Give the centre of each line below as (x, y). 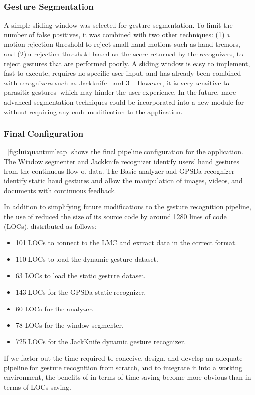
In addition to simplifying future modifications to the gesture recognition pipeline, (127, 207)
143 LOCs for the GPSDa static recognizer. (81, 292)
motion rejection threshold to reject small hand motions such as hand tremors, (122, 44)
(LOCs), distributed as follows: (50, 226)
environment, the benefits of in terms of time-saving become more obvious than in (127, 377)
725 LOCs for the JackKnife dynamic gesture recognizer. (101, 341)
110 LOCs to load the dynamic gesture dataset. (87, 259)
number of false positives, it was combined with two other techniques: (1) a (117, 34)
